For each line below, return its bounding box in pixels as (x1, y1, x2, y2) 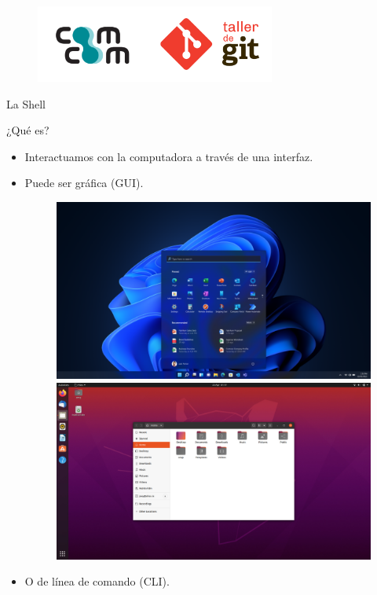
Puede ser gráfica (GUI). (24, 174, 144, 191)
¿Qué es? (6, 122, 49, 138)
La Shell (6, 95, 46, 112)
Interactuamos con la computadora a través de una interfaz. (24, 148, 313, 164)
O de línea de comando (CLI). (24, 573, 170, 589)
